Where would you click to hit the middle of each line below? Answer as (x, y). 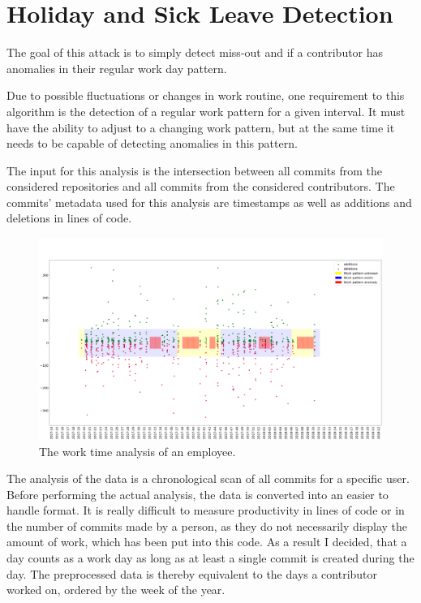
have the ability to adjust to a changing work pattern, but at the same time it (201, 127)
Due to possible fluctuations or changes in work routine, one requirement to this (206, 95)
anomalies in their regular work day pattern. (117, 68)
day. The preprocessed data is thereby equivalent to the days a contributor (192, 573)
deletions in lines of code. (69, 218)
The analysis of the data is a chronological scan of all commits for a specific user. (208, 478)
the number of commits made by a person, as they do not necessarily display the (207, 525)
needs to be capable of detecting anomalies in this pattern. (152, 143)
